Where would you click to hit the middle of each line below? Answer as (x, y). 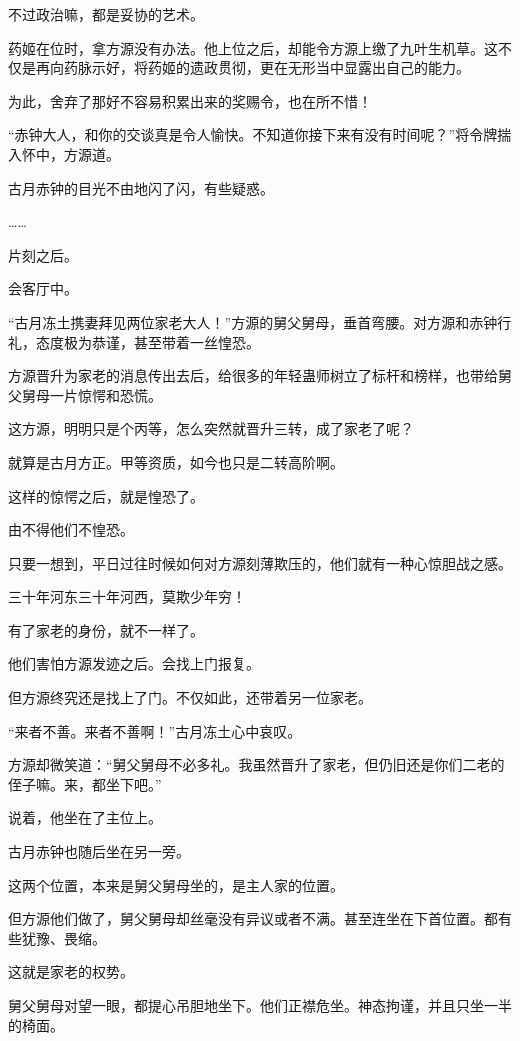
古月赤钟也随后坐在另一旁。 (99, 851)
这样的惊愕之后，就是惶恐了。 (106, 495)
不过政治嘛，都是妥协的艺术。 (106, 14)
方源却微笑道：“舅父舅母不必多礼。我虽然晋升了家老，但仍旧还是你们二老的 (256, 764)
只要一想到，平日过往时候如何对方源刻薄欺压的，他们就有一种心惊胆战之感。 (260, 562)
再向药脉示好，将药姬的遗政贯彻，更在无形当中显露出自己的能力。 (252, 67)
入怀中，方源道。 (64, 153)
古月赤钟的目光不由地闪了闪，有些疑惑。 (141, 187)
